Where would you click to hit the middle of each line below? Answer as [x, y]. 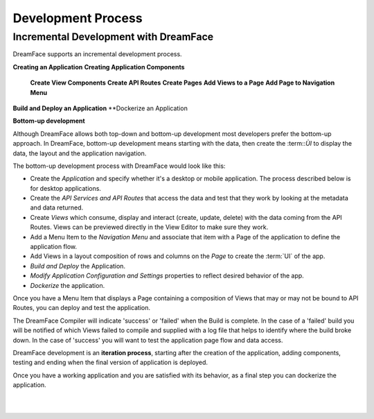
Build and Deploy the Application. [78, 266]
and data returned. [57, 207]
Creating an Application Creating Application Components [99, 67]
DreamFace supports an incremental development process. [98, 54]
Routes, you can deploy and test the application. [82, 308]
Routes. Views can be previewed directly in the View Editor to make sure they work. [149, 227]
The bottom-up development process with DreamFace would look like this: [119, 166]
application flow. [54, 247]
